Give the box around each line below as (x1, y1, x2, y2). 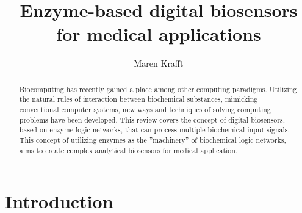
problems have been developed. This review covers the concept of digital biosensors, (19, 114, 285, 125)
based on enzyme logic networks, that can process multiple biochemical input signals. (19, 125, 290, 135)
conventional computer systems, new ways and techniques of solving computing (19, 104, 271, 115)
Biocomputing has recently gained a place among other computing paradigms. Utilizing (19, 84, 297, 94)
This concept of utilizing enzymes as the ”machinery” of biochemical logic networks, (19, 134, 286, 145)
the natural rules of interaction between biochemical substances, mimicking (19, 94, 258, 104)
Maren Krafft (134, 57, 184, 70)
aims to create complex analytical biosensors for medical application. (19, 145, 238, 155)
